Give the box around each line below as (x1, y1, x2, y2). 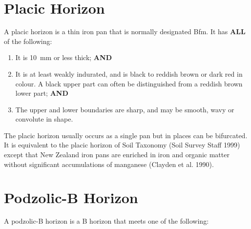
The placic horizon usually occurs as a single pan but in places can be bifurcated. (4, 130, 248, 140)
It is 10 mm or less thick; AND (15, 52, 112, 62)
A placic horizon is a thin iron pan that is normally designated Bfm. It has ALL (4, 26, 246, 37)
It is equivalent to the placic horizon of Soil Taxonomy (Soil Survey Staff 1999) (4, 140, 240, 150)
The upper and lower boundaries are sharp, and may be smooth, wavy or (15, 104, 234, 114)
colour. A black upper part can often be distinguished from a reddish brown (15, 78, 243, 88)
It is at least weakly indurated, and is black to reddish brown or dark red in (15, 68, 243, 79)
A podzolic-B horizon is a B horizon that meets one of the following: (4, 216, 209, 226)
